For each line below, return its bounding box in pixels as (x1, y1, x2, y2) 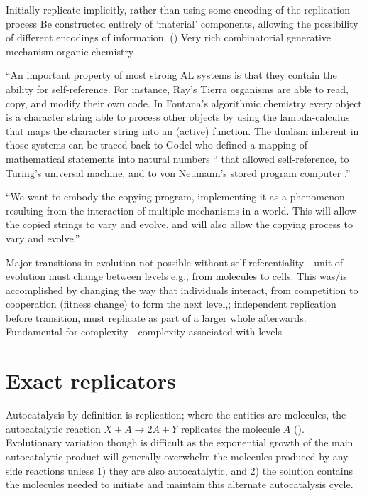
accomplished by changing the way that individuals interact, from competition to (6, 282, 358, 297)
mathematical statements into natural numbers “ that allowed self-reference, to (6, 151, 349, 166)
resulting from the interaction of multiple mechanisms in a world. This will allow (6, 203, 356, 217)
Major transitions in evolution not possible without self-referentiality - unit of (6, 254, 344, 269)
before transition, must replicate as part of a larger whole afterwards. (6, 310, 307, 325)
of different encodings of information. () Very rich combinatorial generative (6, 30, 332, 45)
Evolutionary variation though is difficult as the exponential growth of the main (6, 435, 354, 450)
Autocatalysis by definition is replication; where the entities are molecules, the (6, 407, 346, 422)
